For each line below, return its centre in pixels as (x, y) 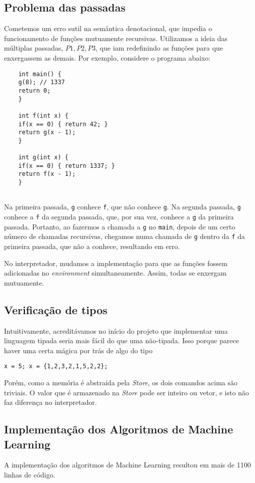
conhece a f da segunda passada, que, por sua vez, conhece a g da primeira (119, 217)
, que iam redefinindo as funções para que (159, 48)
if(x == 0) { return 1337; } (66, 166)
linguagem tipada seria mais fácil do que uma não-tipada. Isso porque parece (121, 340)
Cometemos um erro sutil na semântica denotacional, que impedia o (108, 28)
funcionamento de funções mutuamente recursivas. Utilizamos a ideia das (116, 38)
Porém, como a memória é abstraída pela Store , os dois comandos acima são (121, 383)
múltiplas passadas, (34, 48)
